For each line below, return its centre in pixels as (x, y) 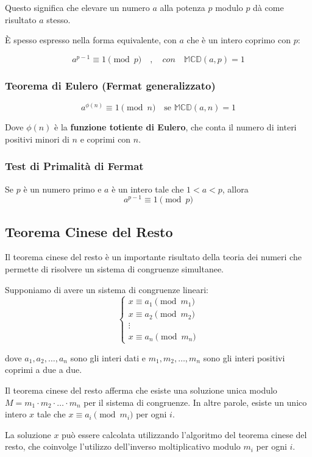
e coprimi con (105, 139)
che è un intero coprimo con (239, 40)
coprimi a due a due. (44, 370)
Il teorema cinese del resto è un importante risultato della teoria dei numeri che (153, 257)
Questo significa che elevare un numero (77, 7)
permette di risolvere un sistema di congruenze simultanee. (114, 268)
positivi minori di (37, 139)
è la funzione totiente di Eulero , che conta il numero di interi (175, 127)
